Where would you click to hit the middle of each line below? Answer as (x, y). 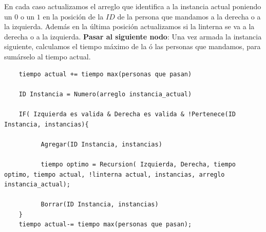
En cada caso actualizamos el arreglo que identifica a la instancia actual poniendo (133, 6)
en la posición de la (73, 16)
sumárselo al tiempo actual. (47, 56)
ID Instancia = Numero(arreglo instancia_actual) (105, 94)
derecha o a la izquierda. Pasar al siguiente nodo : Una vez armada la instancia (133, 36)
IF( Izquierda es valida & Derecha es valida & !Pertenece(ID (127, 114)
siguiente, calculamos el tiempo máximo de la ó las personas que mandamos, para (132, 46)
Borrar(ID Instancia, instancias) (100, 205)
